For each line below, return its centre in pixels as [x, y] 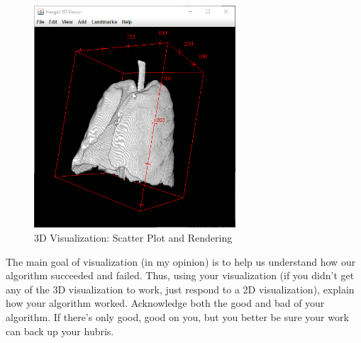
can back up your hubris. [60, 331]
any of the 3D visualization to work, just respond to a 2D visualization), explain [180, 289]
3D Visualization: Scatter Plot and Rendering [133, 237]
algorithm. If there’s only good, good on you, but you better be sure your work [177, 316]
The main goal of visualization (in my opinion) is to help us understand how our [181, 261]
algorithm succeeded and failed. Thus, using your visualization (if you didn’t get [180, 275]
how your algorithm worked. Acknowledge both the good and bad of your [165, 303]
